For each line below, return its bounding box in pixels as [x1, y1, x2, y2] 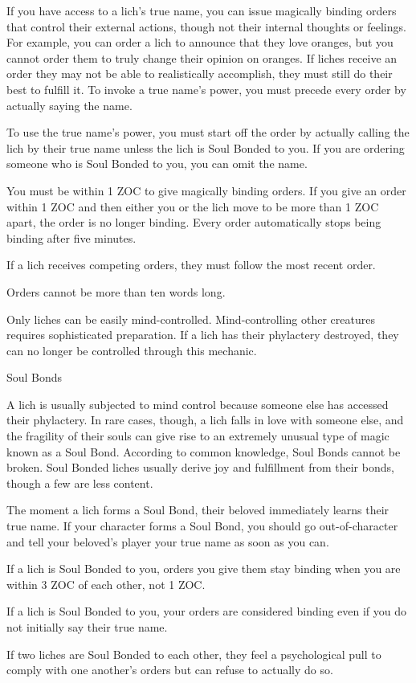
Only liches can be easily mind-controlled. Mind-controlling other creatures [6, 310, 375, 327]
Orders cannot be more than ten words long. [6, 283, 226, 300]
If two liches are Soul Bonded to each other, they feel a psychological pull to [6, 645, 381, 662]
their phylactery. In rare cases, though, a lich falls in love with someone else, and [6, 411, 404, 428]
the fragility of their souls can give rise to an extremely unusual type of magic [6, 427, 389, 444]
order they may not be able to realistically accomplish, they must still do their [6, 65, 393, 82]
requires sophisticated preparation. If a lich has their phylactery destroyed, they [6, 326, 399, 343]
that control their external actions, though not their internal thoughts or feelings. [6, 18, 406, 35]
